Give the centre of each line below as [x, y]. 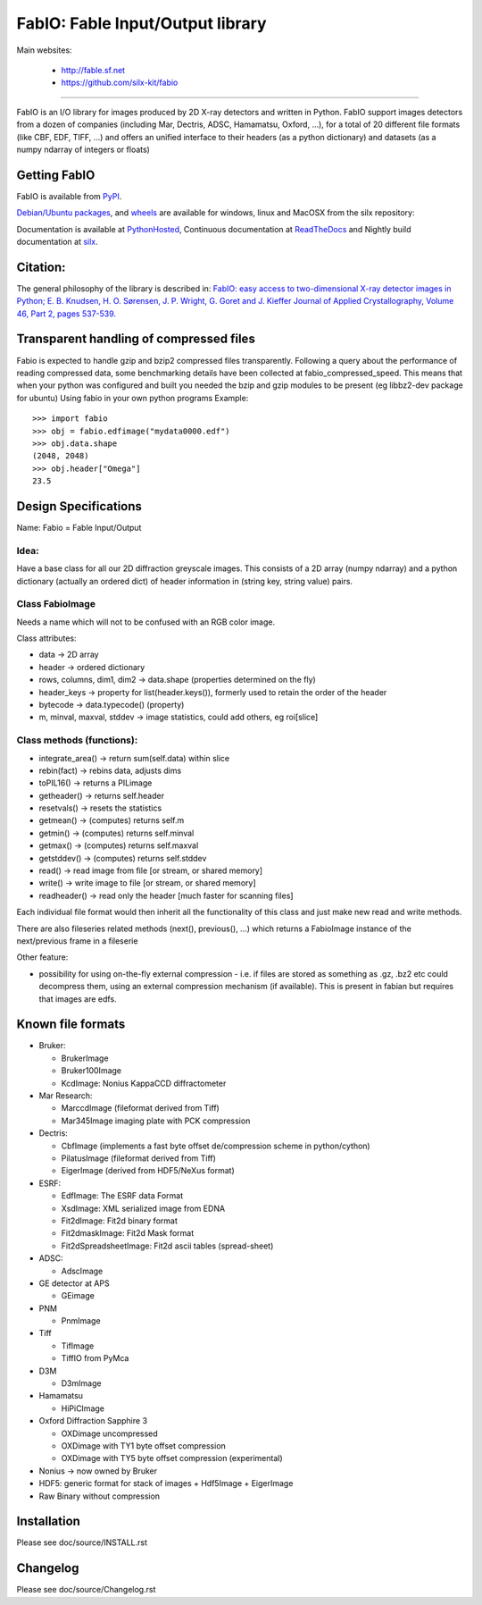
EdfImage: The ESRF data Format [122, 1196]
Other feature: [42, 957]
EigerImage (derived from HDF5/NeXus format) [148, 1171]
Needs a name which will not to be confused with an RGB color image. [146, 622]
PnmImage [81, 1321]
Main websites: [44, 50]
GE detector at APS [75, 1283]
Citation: [41, 267]
